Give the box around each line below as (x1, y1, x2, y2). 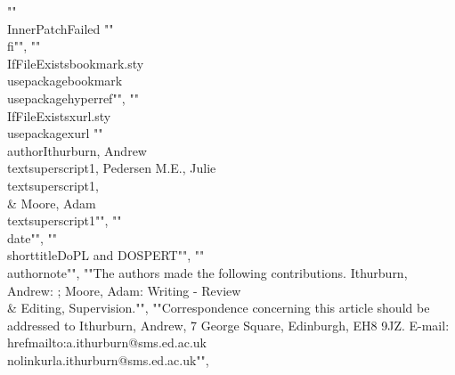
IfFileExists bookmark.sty (7, 53, 144, 72)
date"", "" (7, 228, 57, 247)
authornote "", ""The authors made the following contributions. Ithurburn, (7, 263, 408, 281)
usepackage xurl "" (7, 124, 103, 143)
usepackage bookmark (7, 71, 123, 90)
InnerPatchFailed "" (7, 19, 114, 37)
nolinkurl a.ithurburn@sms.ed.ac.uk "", (7, 350, 209, 369)
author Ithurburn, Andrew (7, 141, 147, 159)
